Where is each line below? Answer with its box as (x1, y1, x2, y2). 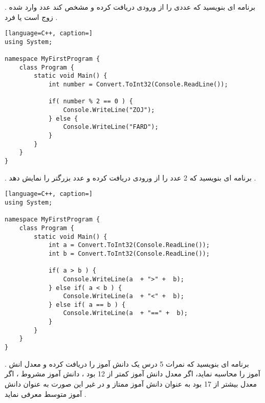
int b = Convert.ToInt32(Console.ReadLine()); (48, 250, 210, 257)
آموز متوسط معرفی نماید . (5, 388, 86, 399)
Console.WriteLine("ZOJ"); (63, 106, 155, 114)
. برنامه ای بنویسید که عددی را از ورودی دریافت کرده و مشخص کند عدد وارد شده (5, 2, 256, 12)
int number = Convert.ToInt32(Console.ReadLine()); (48, 81, 228, 88)
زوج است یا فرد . (5, 11, 58, 22)
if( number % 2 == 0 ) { (48, 98, 133, 105)
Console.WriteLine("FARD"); (63, 123, 159, 131)
